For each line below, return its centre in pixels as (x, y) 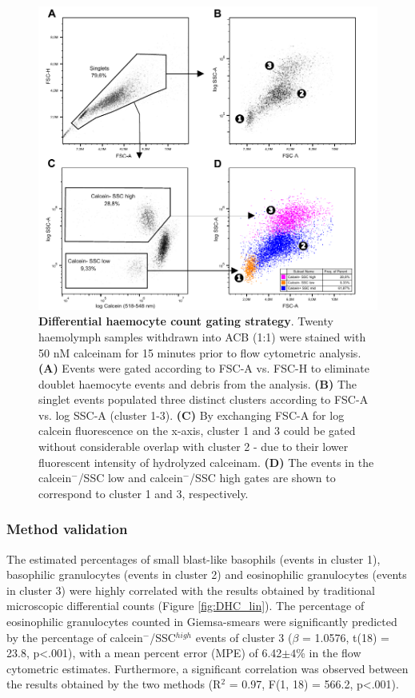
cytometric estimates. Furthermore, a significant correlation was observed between (207, 668)
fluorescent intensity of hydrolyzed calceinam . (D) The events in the (206, 462)
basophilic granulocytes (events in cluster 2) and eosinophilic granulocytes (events (207, 574)
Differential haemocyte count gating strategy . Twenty (186, 321)
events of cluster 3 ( (244, 637)
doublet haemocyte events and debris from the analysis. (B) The (198, 383)
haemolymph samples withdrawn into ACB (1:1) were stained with (202, 336)
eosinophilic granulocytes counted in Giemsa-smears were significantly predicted (202, 622)
